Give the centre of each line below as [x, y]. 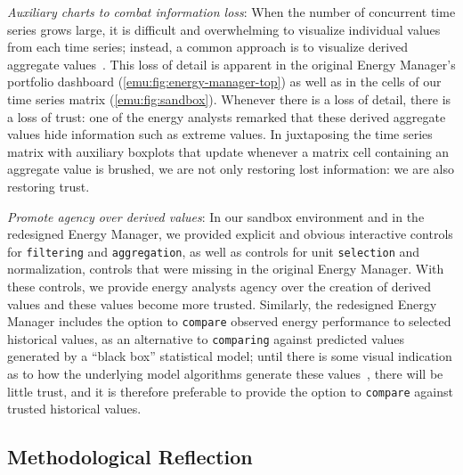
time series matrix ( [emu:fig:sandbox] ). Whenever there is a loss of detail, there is [229, 98]
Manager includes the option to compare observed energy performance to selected [229, 321]
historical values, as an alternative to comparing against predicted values [206, 338]
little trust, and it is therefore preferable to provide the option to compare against [230, 391]
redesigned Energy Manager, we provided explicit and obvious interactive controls [230, 234]
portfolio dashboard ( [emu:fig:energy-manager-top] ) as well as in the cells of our [224, 82]
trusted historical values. [74, 409]
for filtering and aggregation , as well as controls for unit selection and [214, 251]
